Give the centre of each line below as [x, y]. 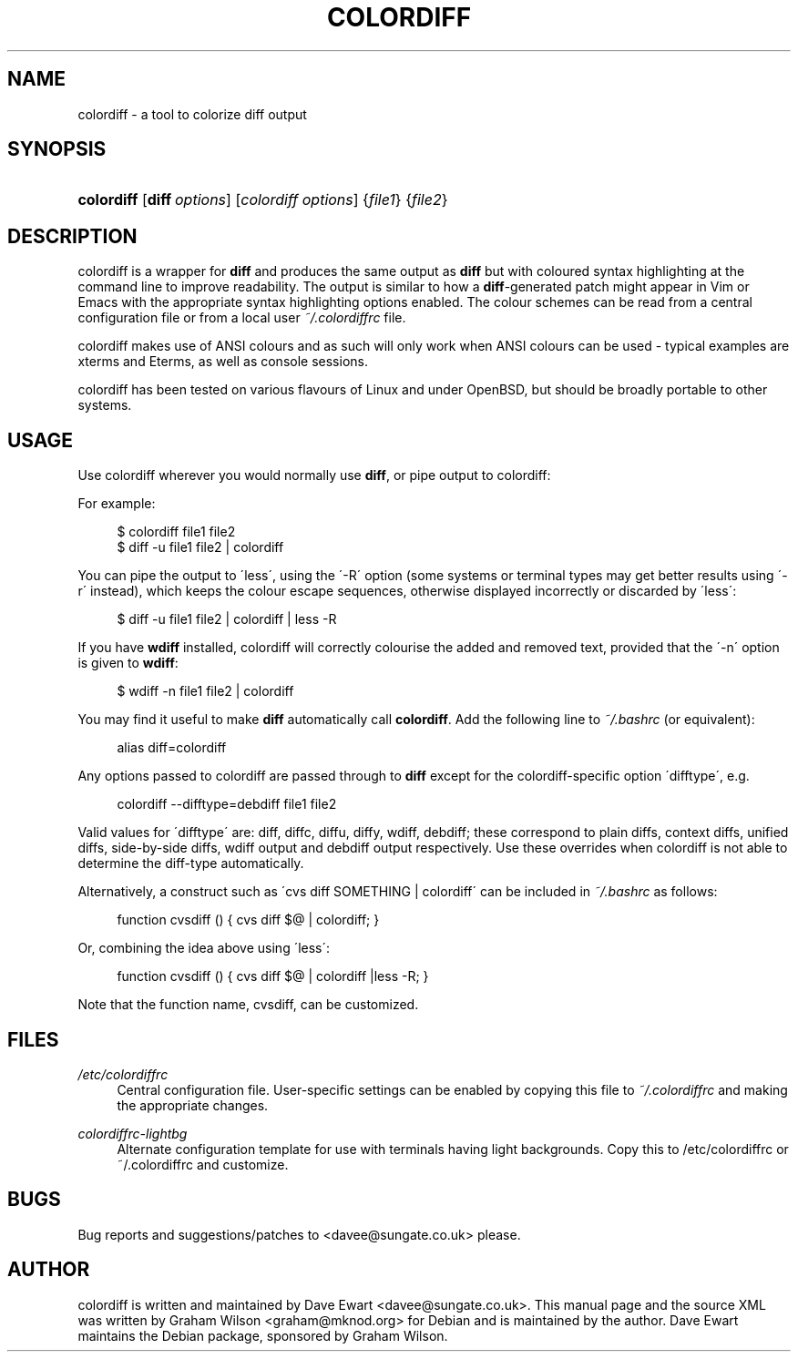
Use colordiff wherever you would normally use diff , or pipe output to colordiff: [314, 475]
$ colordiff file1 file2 [176, 532]
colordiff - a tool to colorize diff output [192, 114]
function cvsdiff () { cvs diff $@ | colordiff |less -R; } [273, 976]
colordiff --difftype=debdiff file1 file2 [227, 804]
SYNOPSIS [57, 149]
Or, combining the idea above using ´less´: [204, 948]
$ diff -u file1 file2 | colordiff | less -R [227, 619]
